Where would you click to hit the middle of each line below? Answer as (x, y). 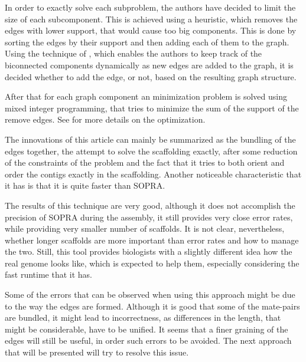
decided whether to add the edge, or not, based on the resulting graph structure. (151, 76)
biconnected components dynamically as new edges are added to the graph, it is (149, 65)
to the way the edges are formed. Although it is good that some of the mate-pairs (152, 306)
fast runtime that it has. (48, 274)
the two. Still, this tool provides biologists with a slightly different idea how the (149, 251)
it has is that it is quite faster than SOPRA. (85, 185)
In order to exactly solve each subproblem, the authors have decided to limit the (150, 7)
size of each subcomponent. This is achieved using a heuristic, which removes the (151, 19)
